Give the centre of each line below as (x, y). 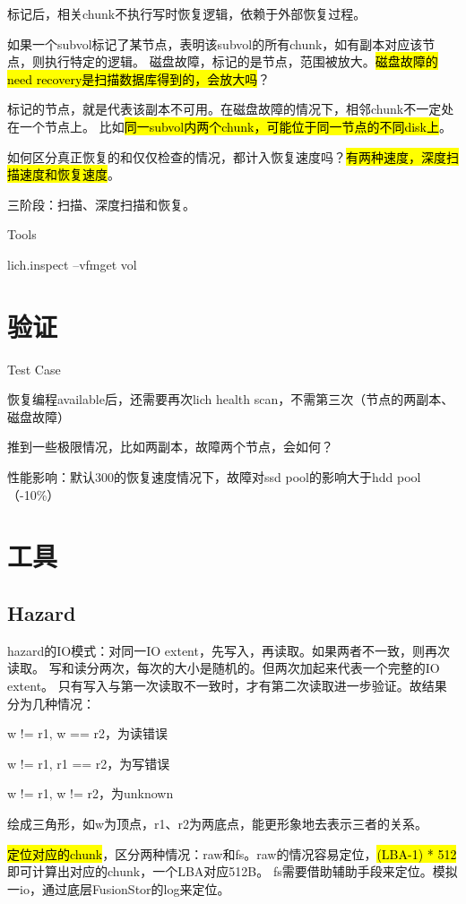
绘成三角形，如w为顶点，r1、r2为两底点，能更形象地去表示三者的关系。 (218, 823)
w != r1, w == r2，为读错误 (87, 733)
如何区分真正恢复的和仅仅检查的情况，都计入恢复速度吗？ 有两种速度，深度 (227, 156)
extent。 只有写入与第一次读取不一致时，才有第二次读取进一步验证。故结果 (227, 685)
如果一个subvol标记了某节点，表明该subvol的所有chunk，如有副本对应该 (215, 43)
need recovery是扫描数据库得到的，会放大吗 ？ (139, 78)
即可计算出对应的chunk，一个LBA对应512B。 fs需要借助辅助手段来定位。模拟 (233, 871)
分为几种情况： (51, 703)
